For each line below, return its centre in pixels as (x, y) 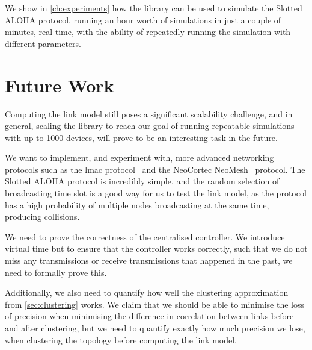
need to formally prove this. (56, 272)
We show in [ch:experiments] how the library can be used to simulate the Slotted (154, 8)
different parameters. (43, 43)
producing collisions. (42, 217)
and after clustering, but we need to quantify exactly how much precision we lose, (155, 328)
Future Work (60, 85)
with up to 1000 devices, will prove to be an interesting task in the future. (141, 137)
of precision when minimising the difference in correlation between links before (149, 316)
